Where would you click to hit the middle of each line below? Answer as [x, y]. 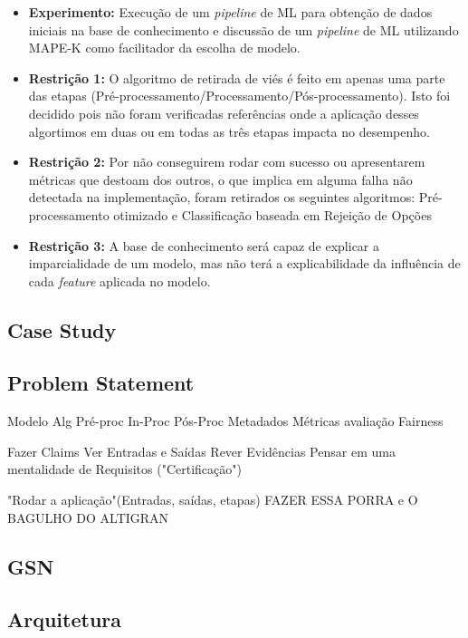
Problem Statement [101, 383]
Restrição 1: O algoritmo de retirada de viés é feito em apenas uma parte [237, 77]
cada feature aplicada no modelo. [119, 280]
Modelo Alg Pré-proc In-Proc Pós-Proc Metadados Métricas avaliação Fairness [225, 421]
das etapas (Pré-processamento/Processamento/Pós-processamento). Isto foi [239, 96]
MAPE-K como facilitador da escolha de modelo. [164, 48]
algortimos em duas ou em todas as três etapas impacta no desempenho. [229, 131]
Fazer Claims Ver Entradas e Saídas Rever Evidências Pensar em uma [201, 451]
